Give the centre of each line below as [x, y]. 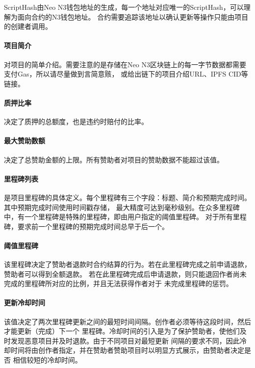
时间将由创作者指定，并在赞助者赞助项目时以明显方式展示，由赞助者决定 [127, 350]
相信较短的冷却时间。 [47, 360]
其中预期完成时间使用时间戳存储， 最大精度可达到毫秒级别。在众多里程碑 [122, 207]
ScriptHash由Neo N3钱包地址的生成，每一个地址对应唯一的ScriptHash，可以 [124, 7]
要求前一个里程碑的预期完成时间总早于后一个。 [93, 226]
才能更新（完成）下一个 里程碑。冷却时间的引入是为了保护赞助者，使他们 [122, 331]
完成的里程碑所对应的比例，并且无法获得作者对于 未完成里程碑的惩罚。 [118, 283]
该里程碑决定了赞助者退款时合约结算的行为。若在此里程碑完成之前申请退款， [127, 264]
